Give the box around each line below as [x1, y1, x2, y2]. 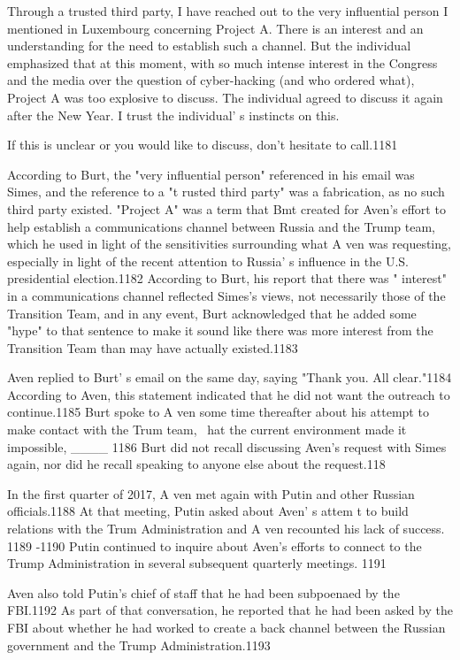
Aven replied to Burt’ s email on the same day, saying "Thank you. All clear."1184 [7, 368, 452, 387]
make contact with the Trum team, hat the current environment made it [7, 420, 407, 439]
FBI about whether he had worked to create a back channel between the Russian [7, 618, 446, 636]
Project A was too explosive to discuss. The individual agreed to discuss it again [7, 88, 443, 106]
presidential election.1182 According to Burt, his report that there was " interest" [7, 269, 447, 288]
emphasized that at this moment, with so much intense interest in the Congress [7, 53, 438, 72]
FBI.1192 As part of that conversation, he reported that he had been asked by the [7, 601, 453, 619]
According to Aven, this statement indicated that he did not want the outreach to [7, 385, 450, 403]
